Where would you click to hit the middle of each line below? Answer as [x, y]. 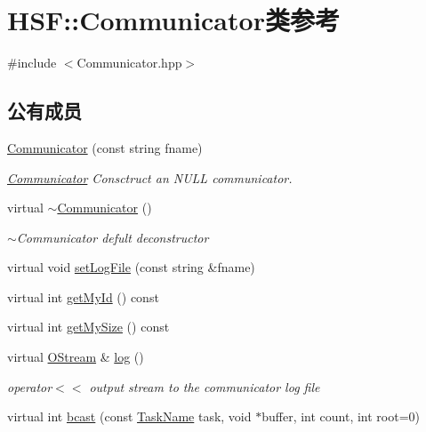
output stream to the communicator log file [205, 386]
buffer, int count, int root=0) [341, 416]
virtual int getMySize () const [88, 327]
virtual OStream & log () [76, 357]
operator [30, 386]
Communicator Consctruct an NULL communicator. [150, 177]
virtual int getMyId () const [83, 296]
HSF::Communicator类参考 [173, 20]
